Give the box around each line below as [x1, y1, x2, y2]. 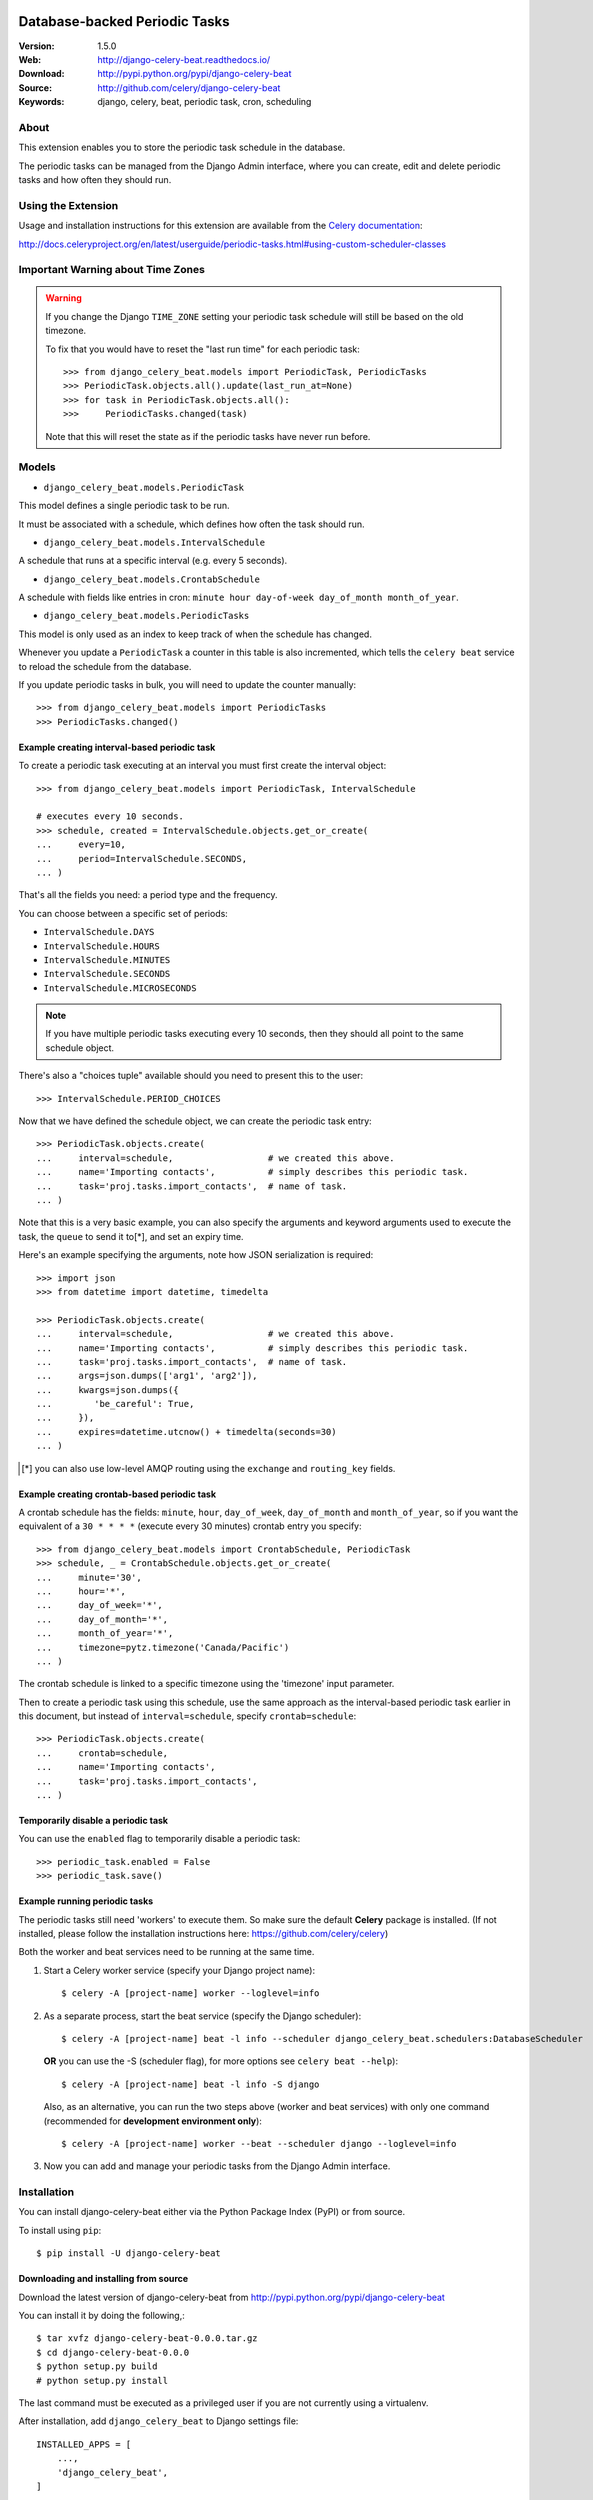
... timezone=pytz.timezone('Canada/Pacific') [36, 1641, 290, 1653]
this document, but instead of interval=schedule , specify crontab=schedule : [18, 1710, 357, 1722]
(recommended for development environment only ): [43, 2115, 262, 2127]
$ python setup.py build [36, 2361, 158, 2372]
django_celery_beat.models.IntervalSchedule [43, 536, 266, 548]
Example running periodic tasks [18, 1895, 154, 1907]
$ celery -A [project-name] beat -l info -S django [61, 2078, 320, 2090]
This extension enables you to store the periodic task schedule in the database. [18, 141, 346, 154]
